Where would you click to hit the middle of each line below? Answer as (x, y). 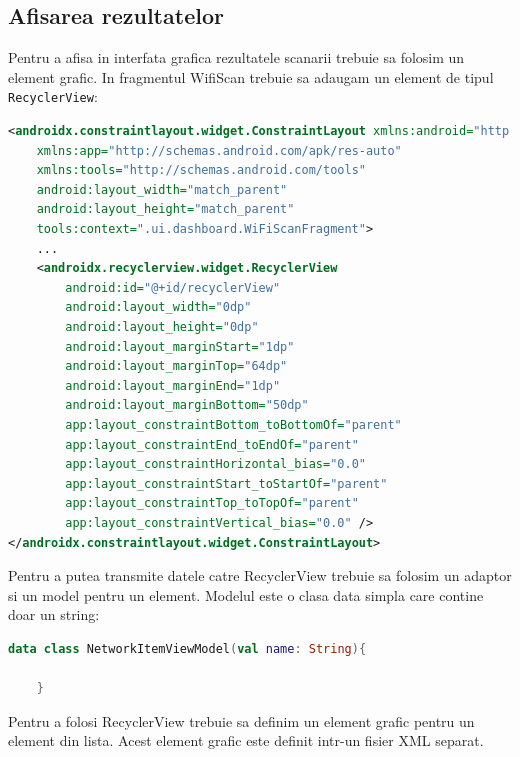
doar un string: (54, 614)
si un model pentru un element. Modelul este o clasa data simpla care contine (246, 594)
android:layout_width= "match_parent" (162, 189)
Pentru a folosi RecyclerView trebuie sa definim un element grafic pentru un (241, 720)
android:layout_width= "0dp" (158, 307)
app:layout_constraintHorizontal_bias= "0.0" (215, 464)
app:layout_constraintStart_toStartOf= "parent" (226, 483)
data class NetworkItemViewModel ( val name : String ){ (187, 648)
